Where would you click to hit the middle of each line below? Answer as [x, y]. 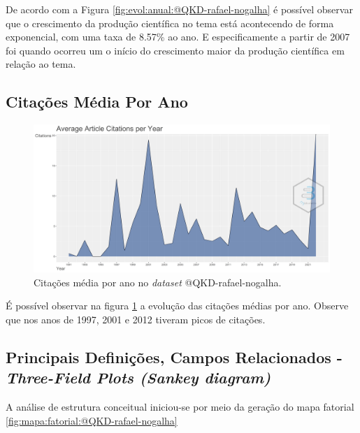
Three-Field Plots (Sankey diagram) [138, 377]
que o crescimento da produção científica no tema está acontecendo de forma [170, 23]
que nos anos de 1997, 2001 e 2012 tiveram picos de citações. [136, 319]
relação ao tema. [41, 64]
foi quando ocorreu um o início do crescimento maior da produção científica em [175, 50]
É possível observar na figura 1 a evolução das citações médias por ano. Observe [177, 306]
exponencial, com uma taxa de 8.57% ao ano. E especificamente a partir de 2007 [178, 37]
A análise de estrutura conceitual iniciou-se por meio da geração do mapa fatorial [180, 407]
